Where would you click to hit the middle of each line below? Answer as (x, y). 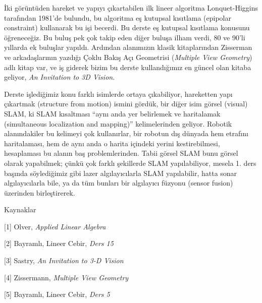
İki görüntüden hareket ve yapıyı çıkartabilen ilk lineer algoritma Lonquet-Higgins (131, 8)
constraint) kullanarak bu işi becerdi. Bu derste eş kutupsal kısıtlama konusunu (127, 27)
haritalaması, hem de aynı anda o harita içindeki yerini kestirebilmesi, (112, 143)
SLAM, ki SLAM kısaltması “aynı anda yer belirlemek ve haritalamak (112, 113)
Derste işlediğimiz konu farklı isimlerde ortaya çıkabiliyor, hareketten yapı (118, 94)
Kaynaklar (20, 209)
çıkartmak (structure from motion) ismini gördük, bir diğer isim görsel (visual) (126, 104)
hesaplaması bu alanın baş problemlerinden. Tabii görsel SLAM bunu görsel (121, 153)
